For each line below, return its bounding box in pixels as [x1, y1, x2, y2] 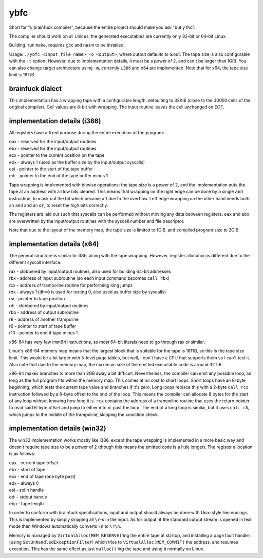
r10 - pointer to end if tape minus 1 [9, 330, 78, 336]
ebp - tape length [9, 501, 44, 507]
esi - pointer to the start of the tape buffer [9, 166, 93, 172]
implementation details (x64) [9, 240, 99, 248]
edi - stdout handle [9, 494, 47, 500]
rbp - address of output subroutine [9, 310, 79, 315]
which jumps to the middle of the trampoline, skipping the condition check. [9, 412, 159, 417]
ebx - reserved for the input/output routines [9, 145, 97, 151]
